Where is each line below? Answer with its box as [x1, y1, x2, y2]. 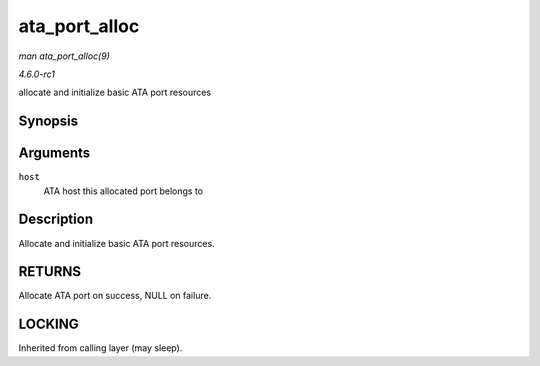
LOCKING [18, 316, 79, 333]
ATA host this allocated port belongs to [43, 185, 204, 197]
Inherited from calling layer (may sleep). [18, 342, 183, 354]
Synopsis [18, 113, 79, 130]
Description [18, 211, 94, 228]
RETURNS [18, 263, 82, 280]
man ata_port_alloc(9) [18, 50, 110, 62]
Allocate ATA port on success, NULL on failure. [18, 290, 212, 302]
